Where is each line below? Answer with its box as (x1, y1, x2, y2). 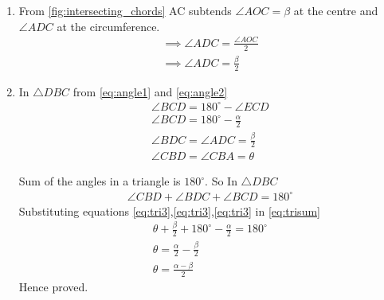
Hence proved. (18, 278, 88, 294)
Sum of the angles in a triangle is (18, 173, 181, 189)
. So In (205, 173, 237, 189)
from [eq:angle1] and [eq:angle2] (72, 83, 228, 99)
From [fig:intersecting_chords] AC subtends (18, 2, 232, 18)
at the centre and (293, 2, 378, 18)
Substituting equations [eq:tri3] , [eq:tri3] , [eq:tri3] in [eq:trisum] (18, 202, 320, 219)
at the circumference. (57, 18, 160, 34)
